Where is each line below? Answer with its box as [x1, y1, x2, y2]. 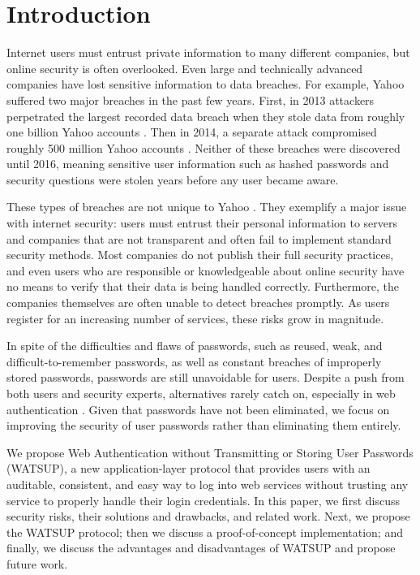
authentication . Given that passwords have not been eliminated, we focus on [6, 400, 390, 417]
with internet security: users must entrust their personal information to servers [6, 214, 398, 231]
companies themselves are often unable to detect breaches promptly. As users [6, 294, 390, 311]
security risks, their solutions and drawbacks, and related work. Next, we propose [6, 508, 410, 525]
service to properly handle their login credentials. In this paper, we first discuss [6, 491, 400, 508]
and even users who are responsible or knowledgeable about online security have [6, 262, 405, 279]
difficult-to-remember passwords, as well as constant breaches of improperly [6, 352, 382, 370]
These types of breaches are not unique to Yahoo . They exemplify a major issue [6, 198, 407, 215]
